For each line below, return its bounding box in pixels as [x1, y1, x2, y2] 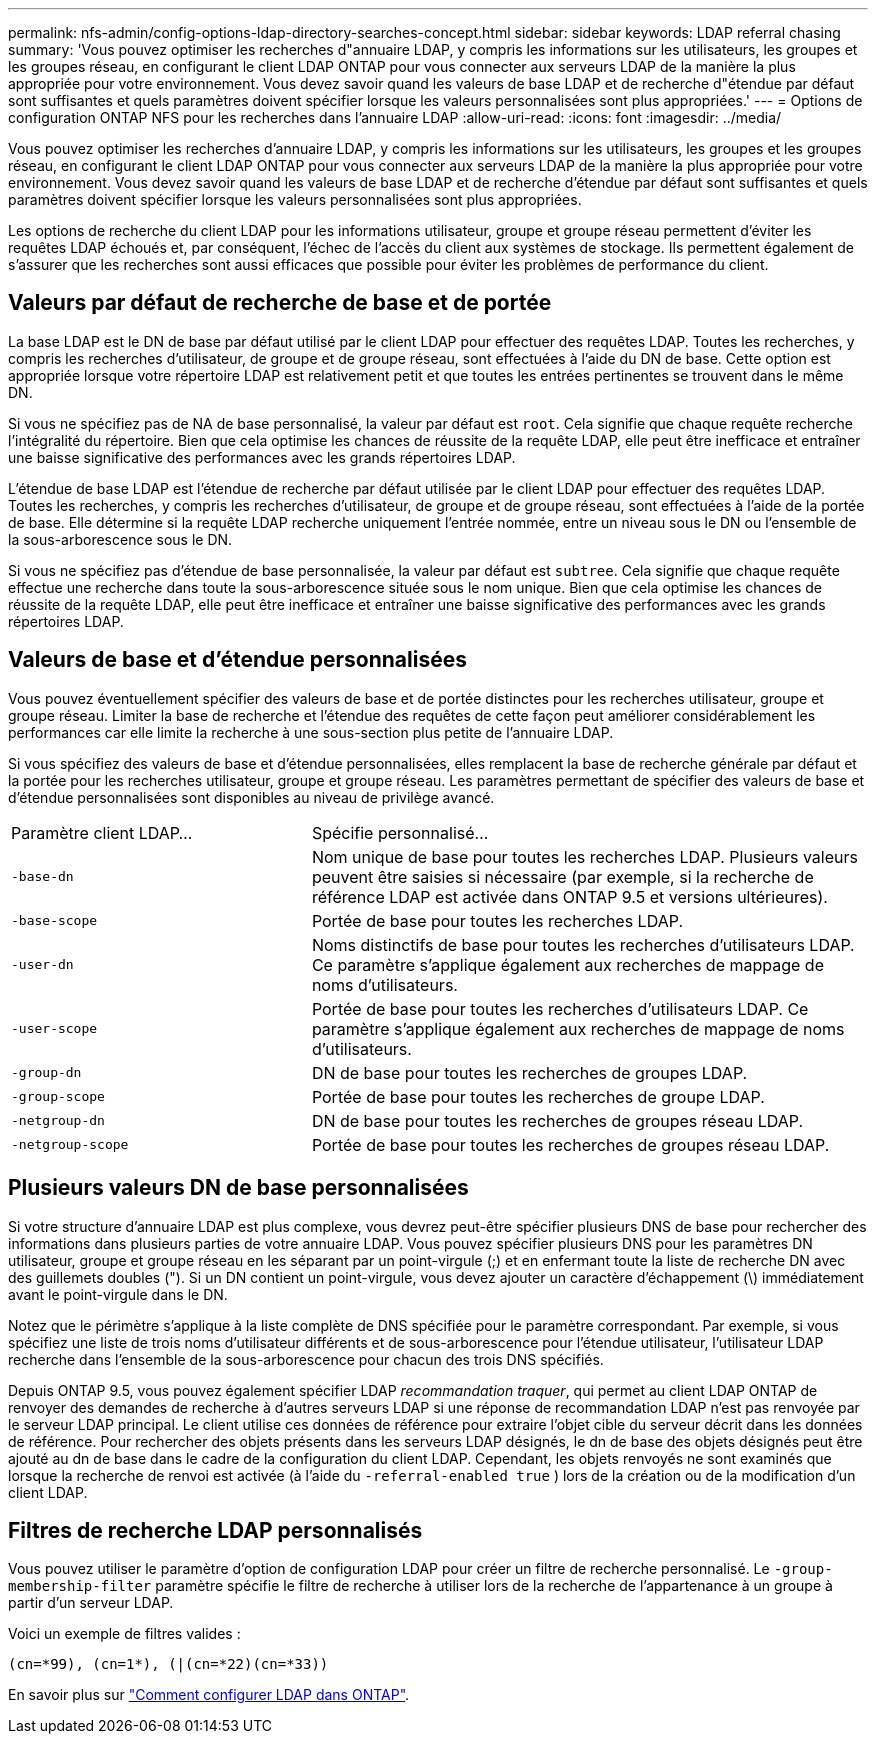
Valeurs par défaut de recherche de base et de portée [8, 290, 552, 316]
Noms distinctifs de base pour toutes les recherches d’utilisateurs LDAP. [311, 934, 855, 955]
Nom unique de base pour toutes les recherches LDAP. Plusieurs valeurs [311, 846, 858, 867]
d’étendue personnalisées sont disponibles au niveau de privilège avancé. [8, 788, 495, 806]
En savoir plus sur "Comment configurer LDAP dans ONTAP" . [8, 1686, 410, 1704]
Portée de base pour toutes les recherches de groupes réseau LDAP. [311, 1134, 830, 1155]
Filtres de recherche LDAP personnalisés [8, 1517, 423, 1543]
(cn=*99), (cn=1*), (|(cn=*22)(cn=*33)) [8, 1656, 329, 1673]
